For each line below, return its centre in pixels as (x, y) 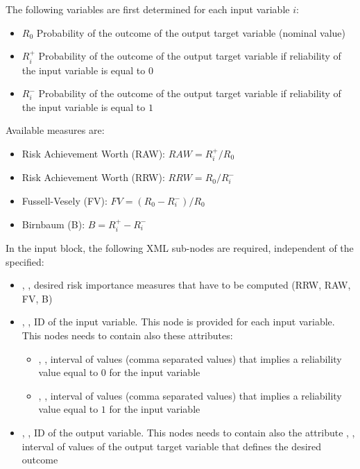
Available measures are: (55, 130)
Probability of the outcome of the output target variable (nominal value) (191, 32)
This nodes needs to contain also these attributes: (127, 335)
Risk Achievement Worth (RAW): (94, 153)
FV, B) (37, 298)
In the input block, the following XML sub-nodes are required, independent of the (180, 248)
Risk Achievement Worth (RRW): (93, 177)
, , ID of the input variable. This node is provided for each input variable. (178, 322)
